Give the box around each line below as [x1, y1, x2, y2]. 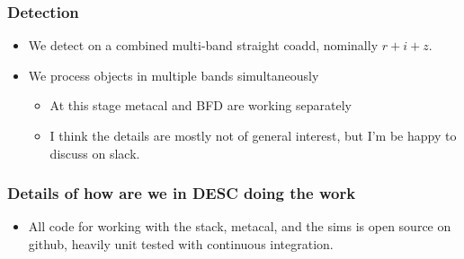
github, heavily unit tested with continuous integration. [28, 235, 334, 253]
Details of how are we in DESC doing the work [7, 182, 356, 204]
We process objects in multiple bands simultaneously [28, 65, 319, 84]
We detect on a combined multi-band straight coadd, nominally [28, 36, 379, 55]
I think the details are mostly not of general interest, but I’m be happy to [49, 126, 457, 144]
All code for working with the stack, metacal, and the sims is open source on [28, 217, 451, 236]
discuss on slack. [49, 143, 140, 162]
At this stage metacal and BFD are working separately [49, 96, 352, 115]
